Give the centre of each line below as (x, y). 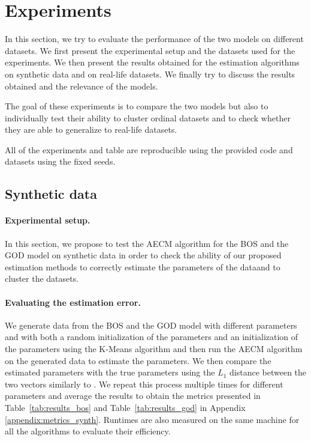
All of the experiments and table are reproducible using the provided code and (149, 149)
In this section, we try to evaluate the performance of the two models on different (154, 39)
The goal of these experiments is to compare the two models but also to (137, 106)
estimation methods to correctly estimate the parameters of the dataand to (143, 266)
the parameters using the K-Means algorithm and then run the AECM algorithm (154, 348)
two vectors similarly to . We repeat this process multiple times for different (144, 384)
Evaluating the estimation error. (73, 302)
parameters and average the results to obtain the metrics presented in (133, 396)
